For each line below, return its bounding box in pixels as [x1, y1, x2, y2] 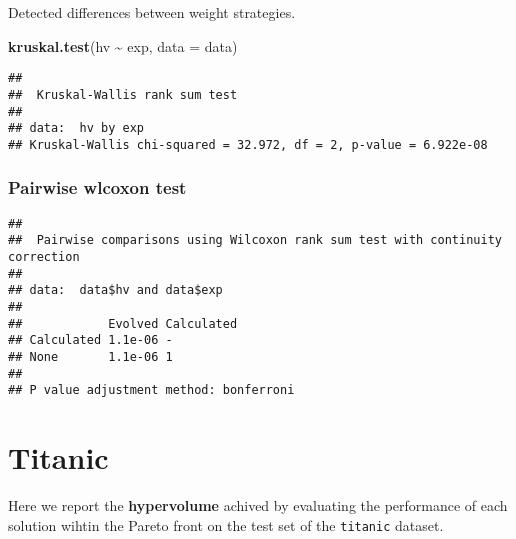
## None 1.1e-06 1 [8, 349, 173, 364]
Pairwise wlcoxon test [8, 175, 187, 200]
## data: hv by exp [8, 121, 145, 136]
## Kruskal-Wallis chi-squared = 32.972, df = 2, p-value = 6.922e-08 [8, 137, 488, 152]
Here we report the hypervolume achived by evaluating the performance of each [8, 495, 508, 516]
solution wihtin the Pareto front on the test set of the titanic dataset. [8, 514, 444, 535]
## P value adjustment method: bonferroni [8, 383, 295, 398]
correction [8, 250, 80, 264]
